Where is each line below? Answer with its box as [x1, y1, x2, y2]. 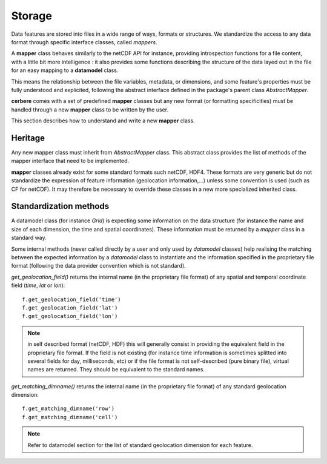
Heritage [11, 133, 45, 143]
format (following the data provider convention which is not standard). [11, 262, 186, 270]
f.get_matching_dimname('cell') [22, 414, 118, 420]
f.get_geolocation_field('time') [22, 296, 121, 303]
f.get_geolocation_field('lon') [22, 313, 118, 320]
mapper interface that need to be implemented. [11, 157, 130, 165]
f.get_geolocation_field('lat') [22, 304, 118, 311]
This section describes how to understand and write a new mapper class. [11, 117, 195, 124]
